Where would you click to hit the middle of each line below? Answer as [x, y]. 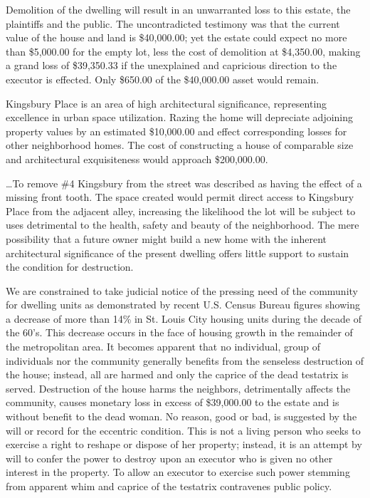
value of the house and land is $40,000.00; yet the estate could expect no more [176, 37]
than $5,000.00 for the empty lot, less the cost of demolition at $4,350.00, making [183, 51]
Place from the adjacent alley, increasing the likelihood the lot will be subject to [181, 211]
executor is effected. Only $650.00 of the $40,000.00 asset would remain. [163, 79]
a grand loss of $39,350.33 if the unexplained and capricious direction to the [171, 65]
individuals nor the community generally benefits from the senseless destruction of [185, 360]
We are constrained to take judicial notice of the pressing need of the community [182, 290]
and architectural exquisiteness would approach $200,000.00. [137, 159]
